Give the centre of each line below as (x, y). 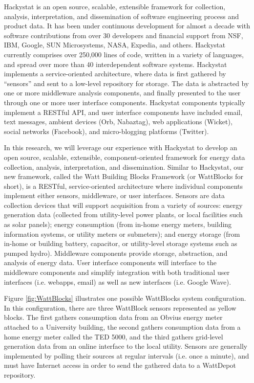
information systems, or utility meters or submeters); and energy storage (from (122, 234)
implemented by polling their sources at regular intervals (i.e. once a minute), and (127, 355)
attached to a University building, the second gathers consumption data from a (122, 327)
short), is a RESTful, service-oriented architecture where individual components (124, 186)
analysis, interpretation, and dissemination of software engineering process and (122, 16)
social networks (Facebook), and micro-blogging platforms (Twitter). (106, 131)
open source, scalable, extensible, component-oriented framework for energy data (125, 157)
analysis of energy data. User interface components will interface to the (110, 262)
